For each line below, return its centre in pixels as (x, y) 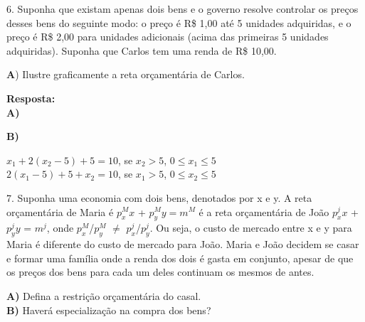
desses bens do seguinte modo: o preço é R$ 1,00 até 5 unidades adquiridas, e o (179, 22)
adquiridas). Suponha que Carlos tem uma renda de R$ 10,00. (142, 50)
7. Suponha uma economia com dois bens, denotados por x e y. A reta (159, 197)
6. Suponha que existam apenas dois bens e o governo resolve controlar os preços (182, 9)
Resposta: (31, 98)
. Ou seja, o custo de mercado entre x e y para (251, 228)
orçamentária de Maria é (60, 211)
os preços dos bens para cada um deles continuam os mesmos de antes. (160, 272)
